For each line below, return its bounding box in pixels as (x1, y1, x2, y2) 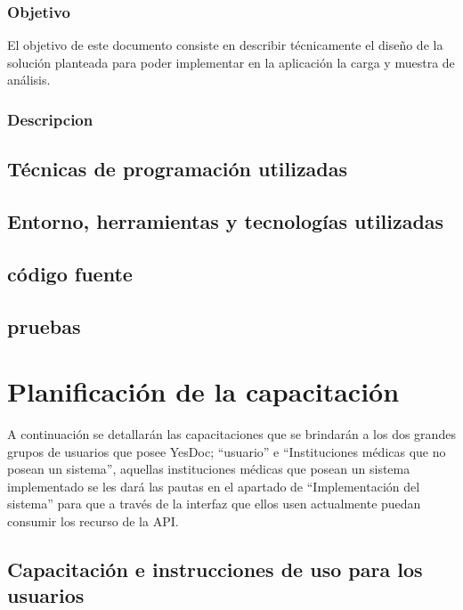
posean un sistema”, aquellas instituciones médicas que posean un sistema (7, 460, 410, 478)
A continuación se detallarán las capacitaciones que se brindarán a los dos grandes (7, 425, 456, 443)
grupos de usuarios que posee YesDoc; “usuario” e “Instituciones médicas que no (7, 442, 446, 460)
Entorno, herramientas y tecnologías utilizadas (7, 207, 444, 235)
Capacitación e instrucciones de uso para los (7, 556, 423, 583)
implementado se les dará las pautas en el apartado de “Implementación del (7, 476, 420, 495)
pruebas (7, 312, 81, 339)
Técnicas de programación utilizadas (7, 155, 348, 183)
